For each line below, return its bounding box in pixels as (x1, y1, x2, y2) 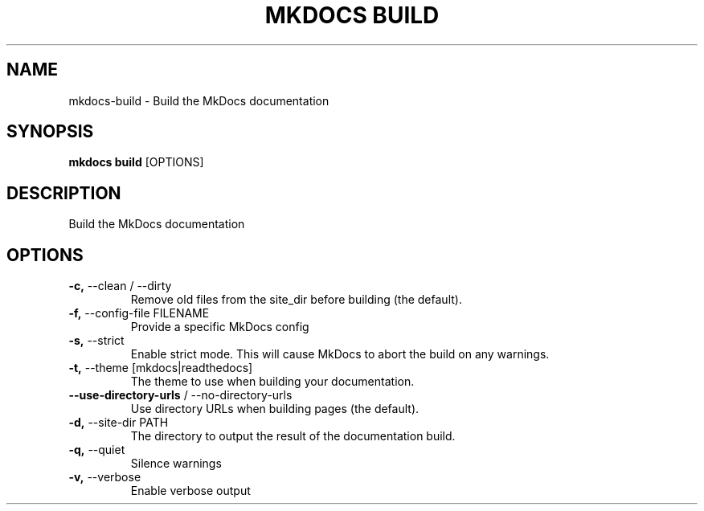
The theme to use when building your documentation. (130, 374, 415, 389)
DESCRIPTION (6, 182, 121, 203)
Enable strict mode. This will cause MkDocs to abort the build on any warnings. (130, 347, 550, 362)
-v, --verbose (68, 470, 141, 484)
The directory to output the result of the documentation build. (130, 429, 456, 444)
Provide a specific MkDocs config (130, 320, 309, 334)
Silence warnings (130, 456, 222, 471)
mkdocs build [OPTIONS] (68, 155, 204, 170)
